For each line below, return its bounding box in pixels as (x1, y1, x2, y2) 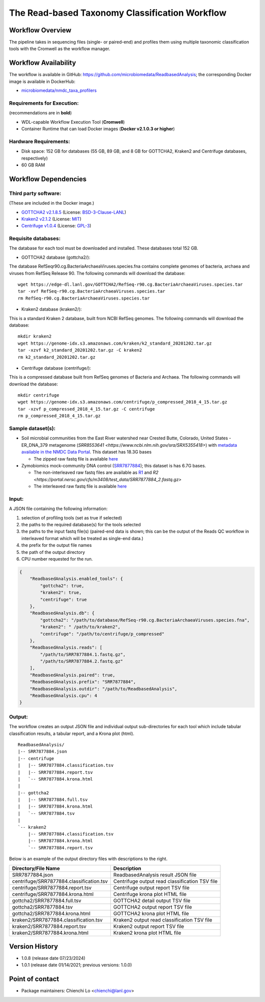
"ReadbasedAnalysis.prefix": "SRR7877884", (29, 679, 136, 685)
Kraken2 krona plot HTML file (113, 929, 182, 936)
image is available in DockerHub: (9, 79, 76, 84)
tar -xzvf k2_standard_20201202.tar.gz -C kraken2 (18, 348, 142, 353)
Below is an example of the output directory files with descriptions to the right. (9, 856, 168, 862)
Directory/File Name (12, 865, 60, 871)
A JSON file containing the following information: (9, 506, 108, 512)
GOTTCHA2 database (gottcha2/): (21, 254, 90, 260)
